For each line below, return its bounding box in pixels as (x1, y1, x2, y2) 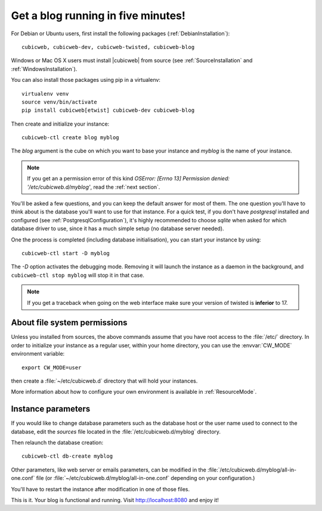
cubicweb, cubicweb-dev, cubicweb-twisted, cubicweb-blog (21, 44, 195, 50)
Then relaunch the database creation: (11, 439, 104, 446)
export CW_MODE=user (21, 364, 82, 371)
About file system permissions (11, 317, 128, 328)
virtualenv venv (21, 90, 69, 97)
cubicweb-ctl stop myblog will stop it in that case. (11, 271, 144, 279)
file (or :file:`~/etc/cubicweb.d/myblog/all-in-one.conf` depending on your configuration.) (36, 475, 255, 482)
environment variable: (11, 350, 65, 357)
